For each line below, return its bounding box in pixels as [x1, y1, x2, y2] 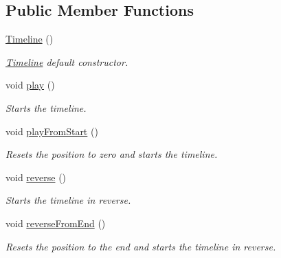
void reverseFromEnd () [5, 215, 106, 230]
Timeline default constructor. [5, 54, 128, 69]
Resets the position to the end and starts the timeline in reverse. [5, 239, 276, 253]
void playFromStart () [5, 124, 98, 138]
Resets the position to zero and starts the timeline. [5, 147, 218, 161]
